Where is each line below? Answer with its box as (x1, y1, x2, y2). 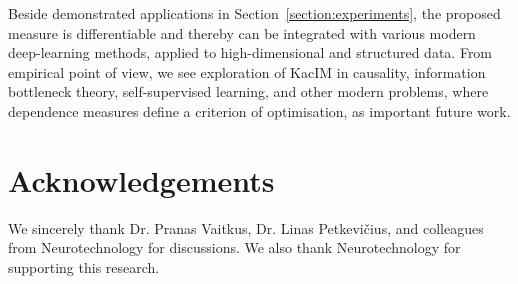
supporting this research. (8, 256, 160, 277)
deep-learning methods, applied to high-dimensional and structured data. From (8, 42, 493, 63)
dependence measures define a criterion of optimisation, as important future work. (8, 100, 511, 121)
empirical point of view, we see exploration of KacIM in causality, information (8, 61, 486, 82)
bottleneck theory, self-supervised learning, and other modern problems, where (8, 81, 489, 102)
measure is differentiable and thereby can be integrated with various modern (8, 22, 476, 43)
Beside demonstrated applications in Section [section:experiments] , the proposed (8, 3, 501, 23)
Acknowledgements (8, 159, 275, 200)
